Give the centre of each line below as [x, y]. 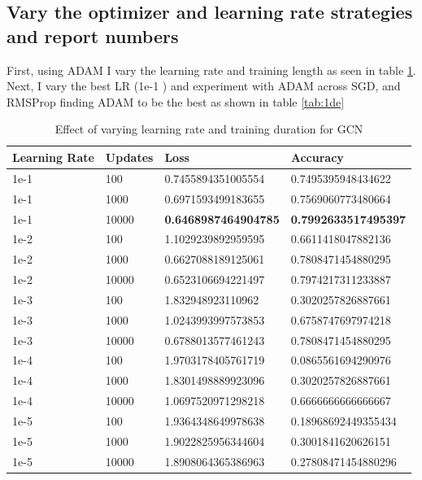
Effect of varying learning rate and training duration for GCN [209, 129]
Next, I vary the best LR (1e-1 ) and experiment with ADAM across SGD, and [204, 86]
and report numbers [93, 35]
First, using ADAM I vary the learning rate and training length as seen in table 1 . [211, 70]
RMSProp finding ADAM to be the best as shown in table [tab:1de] [176, 101]
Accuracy [317, 157]
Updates [129, 157]
